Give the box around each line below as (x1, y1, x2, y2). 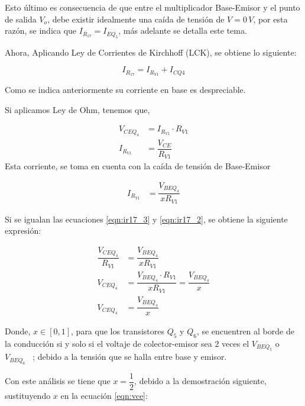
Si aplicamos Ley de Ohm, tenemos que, (5, 103, 150, 115)
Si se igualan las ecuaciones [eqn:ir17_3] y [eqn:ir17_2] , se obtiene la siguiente (5, 212, 288, 225)
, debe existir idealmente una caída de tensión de (47, 12, 225, 25)
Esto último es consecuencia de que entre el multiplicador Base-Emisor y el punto (5, 1, 300, 13)
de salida (5, 12, 37, 25)
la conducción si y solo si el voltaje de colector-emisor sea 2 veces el (5, 337, 249, 350)
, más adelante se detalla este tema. (118, 24, 247, 37)
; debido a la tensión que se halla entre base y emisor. (33, 350, 227, 363)
